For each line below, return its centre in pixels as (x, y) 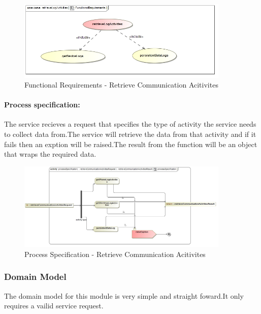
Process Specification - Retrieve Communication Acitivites (115, 254)
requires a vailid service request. (54, 306)
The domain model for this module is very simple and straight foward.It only (124, 295)
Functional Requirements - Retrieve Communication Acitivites (121, 85)
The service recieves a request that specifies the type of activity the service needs (130, 124)
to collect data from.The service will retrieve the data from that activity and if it (130, 134)
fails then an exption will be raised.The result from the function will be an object (131, 144)
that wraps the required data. (50, 154)
